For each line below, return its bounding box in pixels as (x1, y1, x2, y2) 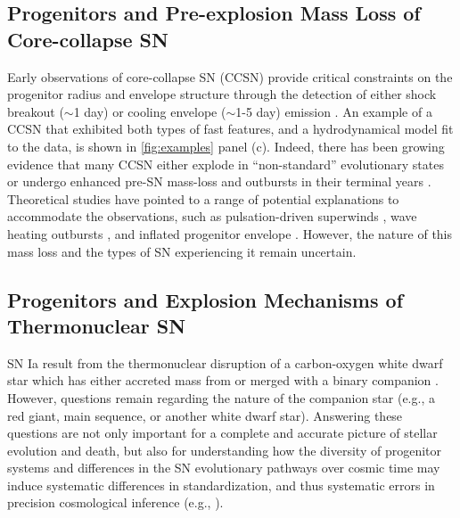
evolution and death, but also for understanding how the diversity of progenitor (7, 440, 442, 459)
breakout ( (7, 102, 64, 120)
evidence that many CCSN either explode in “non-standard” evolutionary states (7, 154, 444, 173)
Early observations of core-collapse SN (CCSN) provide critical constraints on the (7, 67, 453, 86)
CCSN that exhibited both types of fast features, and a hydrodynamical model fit (7, 119, 454, 138)
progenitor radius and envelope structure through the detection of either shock (7, 85, 437, 103)
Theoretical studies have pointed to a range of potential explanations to (7, 189, 399, 208)
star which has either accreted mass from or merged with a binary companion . (7, 371, 439, 390)
